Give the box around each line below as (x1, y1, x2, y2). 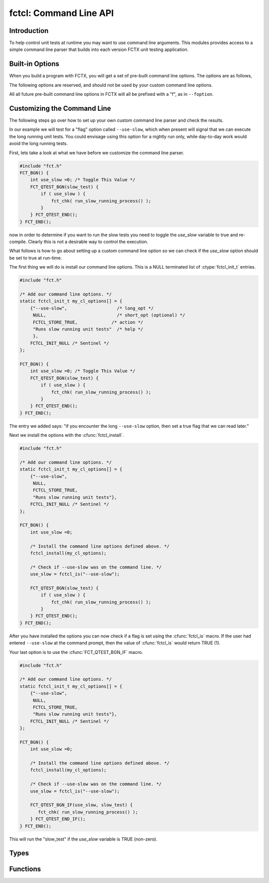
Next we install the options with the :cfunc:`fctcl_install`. (9, 432, 124, 438)
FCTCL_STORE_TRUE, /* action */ (32, 319, 143, 325)
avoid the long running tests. (9, 140, 68, 147)
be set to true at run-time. (9, 255, 62, 261)
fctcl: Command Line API (9, 7, 114, 18)
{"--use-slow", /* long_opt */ (30, 305, 154, 311)
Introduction (9, 26, 49, 35)
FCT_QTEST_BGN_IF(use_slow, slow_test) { (30, 802, 133, 808)
